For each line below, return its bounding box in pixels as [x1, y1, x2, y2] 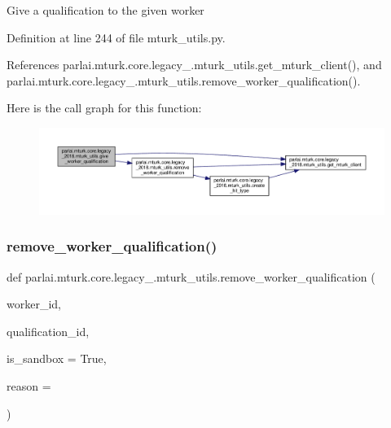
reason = [7, 378, 51, 395]
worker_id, [7, 295, 61, 312]
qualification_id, [7, 322, 90, 339]
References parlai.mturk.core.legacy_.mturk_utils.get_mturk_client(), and [7, 56, 382, 73]
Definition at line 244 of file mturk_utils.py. [7, 28, 226, 46]
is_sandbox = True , [7, 350, 107, 367]
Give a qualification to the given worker [7, 2, 204, 18]
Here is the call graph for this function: [7, 99, 202, 116]
